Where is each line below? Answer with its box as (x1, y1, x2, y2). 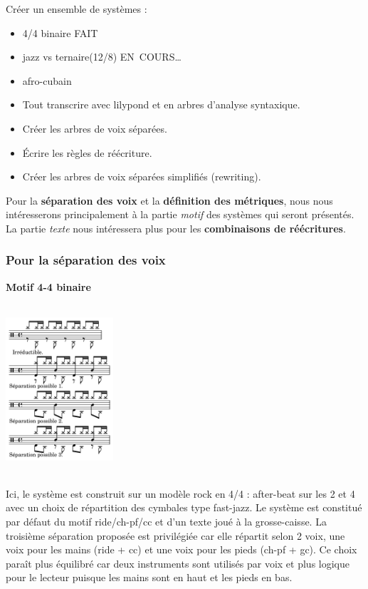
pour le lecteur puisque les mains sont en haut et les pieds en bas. (6, 570, 293, 585)
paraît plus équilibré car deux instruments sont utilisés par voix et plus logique (6, 555, 349, 570)
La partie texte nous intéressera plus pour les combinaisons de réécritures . (6, 220, 346, 235)
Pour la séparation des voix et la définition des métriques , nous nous (6, 193, 333, 208)
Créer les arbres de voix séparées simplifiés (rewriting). (22, 169, 261, 184)
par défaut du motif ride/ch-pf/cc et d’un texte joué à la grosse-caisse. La (6, 514, 327, 529)
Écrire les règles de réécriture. (22, 145, 152, 160)
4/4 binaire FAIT (22, 25, 98, 40)
